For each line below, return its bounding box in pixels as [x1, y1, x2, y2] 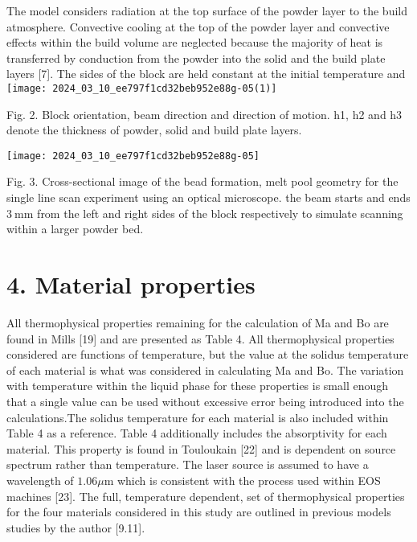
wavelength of [6, 471, 74, 488]
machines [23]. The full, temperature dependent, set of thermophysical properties [6, 487, 405, 504]
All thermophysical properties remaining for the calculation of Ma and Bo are [6, 314, 389, 331]
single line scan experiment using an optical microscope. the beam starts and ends [6, 189, 411, 206]
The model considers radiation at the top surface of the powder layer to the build [6, 2, 407, 18]
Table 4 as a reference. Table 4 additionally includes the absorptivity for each [6, 425, 387, 441]
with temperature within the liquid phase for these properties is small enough [6, 377, 389, 394]
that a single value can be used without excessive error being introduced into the [6, 392, 404, 409]
